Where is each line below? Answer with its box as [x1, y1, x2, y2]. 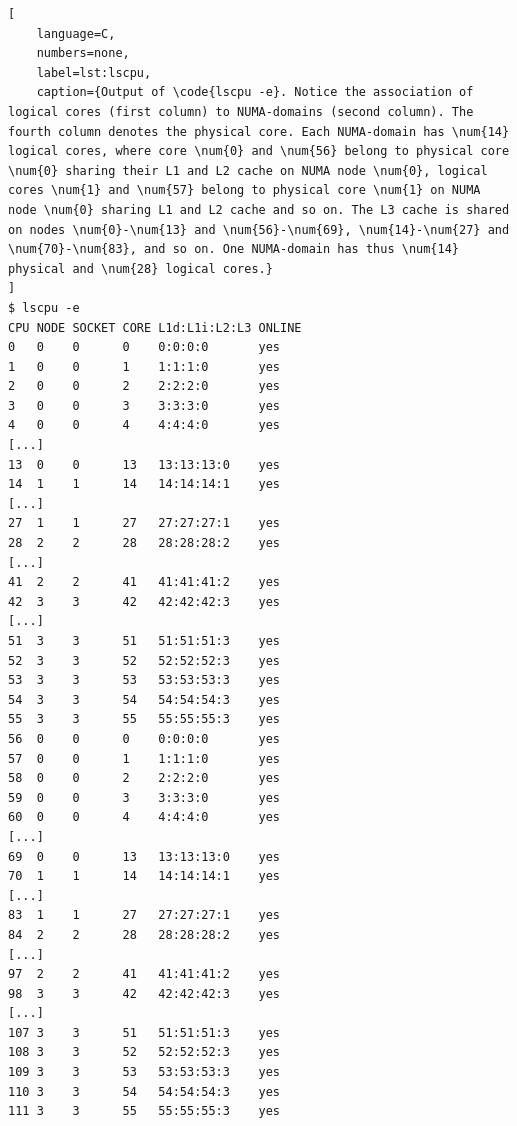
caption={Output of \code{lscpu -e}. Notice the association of [36, 85, 474, 100]
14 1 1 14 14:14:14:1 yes [8, 477, 281, 492]
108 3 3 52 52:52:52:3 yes [8, 1045, 281, 1060]
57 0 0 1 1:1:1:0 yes [8, 751, 281, 766]
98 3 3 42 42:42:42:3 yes [8, 986, 281, 1001]
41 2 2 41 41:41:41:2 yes [8, 575, 281, 590]
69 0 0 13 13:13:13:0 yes [8, 849, 281, 864]
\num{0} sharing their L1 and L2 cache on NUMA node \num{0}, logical [8, 163, 488, 178]
